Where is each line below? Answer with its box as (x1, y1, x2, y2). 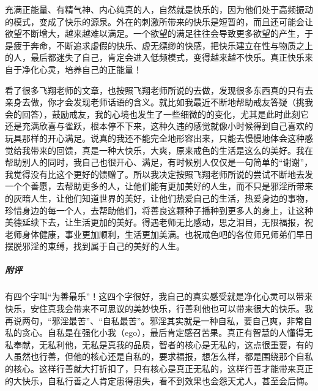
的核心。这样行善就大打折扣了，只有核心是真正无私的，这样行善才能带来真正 (5, 362, 313, 374)
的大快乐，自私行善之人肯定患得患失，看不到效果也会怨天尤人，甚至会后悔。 (5, 374, 313, 387)
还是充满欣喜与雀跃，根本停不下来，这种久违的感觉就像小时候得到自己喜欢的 (5, 120, 313, 132)
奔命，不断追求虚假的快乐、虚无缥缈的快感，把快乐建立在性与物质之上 (30, 39, 313, 51)
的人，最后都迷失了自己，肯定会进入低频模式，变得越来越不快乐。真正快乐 (5, 51, 305, 64)
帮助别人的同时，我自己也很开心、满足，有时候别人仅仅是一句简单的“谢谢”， (5, 156, 313, 169)
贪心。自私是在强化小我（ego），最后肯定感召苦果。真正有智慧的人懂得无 (21, 326, 313, 339)
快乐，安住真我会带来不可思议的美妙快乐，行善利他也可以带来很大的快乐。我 (5, 302, 313, 315)
